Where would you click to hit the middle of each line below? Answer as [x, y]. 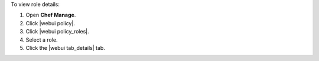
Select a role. [42, 40]
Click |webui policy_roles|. [57, 32]
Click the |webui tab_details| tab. [66, 48]
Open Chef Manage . [51, 15]
